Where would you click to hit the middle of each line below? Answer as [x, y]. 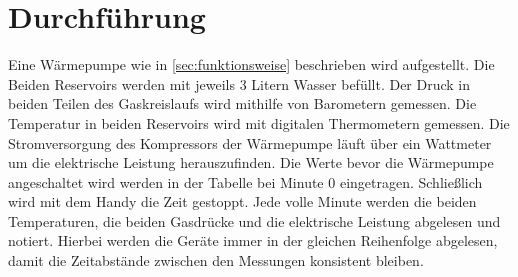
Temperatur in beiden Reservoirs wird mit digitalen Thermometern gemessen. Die [259, 122]
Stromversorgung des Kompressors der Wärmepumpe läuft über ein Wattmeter [250, 142]
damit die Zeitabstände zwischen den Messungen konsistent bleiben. [216, 260]
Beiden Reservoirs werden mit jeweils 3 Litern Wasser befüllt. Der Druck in [239, 83]
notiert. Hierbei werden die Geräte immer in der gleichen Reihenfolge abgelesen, [253, 240]
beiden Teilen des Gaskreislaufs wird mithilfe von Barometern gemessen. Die [242, 103]
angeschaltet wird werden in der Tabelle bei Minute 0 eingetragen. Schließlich [245, 181]
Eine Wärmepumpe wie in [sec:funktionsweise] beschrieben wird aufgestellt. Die [251, 64]
